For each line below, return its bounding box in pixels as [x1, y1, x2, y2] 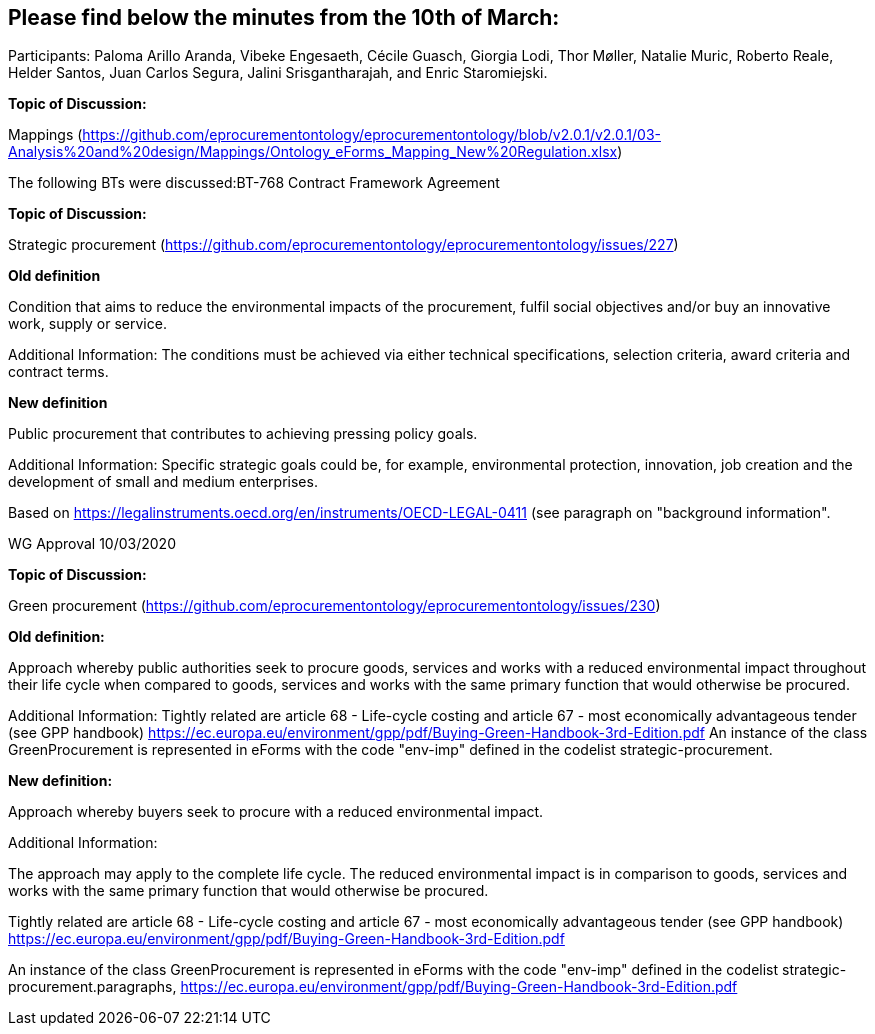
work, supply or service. [8, 315, 167, 333]
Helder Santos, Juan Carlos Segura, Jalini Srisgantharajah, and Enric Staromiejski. [8, 64, 548, 82]
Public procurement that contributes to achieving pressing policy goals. [8, 425, 478, 443]
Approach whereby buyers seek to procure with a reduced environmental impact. [8, 803, 544, 821]
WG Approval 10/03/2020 [8, 535, 176, 553]
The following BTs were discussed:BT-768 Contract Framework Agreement [8, 174, 500, 192]
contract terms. [8, 363, 109, 381]
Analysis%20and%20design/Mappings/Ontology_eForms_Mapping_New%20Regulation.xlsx [8, 143, 618, 161]
